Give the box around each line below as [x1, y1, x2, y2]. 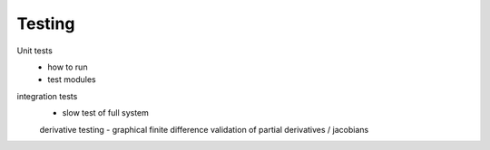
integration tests [16, 90, 78, 101]
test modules [47, 74, 96, 85]
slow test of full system [62, 108, 150, 118]
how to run [47, 61, 88, 72]
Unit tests [16, 45, 54, 56]
